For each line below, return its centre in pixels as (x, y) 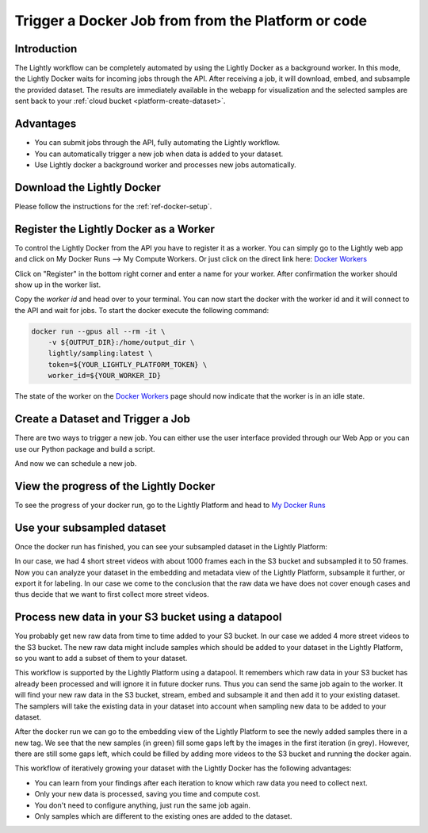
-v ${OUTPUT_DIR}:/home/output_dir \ (121, 342)
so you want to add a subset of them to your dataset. (101, 658)
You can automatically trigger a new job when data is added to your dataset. (159, 154)
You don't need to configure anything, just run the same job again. (143, 805)
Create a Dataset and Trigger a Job (102, 419)
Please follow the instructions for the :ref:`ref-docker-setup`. (113, 206)
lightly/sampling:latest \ (101, 353)
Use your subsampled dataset (90, 527)
